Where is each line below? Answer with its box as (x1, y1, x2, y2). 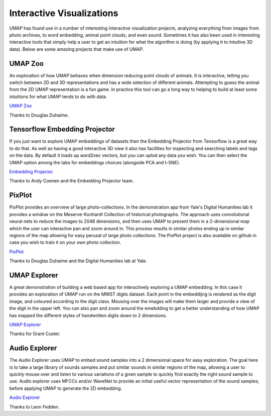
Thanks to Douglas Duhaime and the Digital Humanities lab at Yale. (9, 258, 148, 264)
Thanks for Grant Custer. (9, 331, 61, 337)
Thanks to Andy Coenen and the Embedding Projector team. (9, 178, 134, 184)
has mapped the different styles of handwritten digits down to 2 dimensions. (9, 312, 167, 319)
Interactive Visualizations (9, 8, 118, 19)
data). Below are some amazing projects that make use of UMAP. (9, 46, 144, 52)
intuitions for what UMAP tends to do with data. (9, 93, 107, 99)
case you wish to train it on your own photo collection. (9, 239, 121, 246)
